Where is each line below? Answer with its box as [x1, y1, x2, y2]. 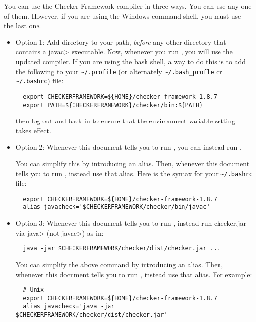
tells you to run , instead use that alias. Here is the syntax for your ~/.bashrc [15, 168, 253, 178]
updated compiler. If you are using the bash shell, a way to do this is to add [15, 56, 246, 66]
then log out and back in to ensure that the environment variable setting [15, 116, 235, 126]
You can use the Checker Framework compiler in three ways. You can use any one [4, 1, 252, 11]
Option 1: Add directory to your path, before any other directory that [15, 37, 226, 47]
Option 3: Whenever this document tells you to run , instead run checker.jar [15, 218, 246, 228]
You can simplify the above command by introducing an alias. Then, [15, 259, 223, 269]
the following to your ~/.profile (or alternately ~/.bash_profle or [15, 66, 222, 76]
